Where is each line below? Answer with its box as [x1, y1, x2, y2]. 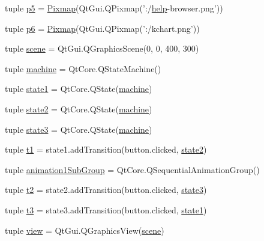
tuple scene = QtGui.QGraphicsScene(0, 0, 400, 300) [5, 42, 199, 55]
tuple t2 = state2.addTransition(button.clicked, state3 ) [5, 183, 207, 196]
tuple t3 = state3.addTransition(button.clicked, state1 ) [5, 203, 207, 216]
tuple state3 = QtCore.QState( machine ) [5, 123, 152, 135]
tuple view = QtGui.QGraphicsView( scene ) [5, 224, 164, 236]
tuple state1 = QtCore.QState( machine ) [5, 82, 152, 95]
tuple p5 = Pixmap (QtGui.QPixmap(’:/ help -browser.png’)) [5, 2, 223, 14]
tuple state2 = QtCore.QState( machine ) [5, 102, 152, 115]
